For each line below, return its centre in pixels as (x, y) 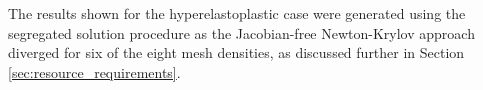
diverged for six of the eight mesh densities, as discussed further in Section (236, 52)
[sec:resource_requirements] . (94, 71)
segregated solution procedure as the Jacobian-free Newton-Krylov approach (241, 32)
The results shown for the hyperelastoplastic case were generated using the (237, 13)
